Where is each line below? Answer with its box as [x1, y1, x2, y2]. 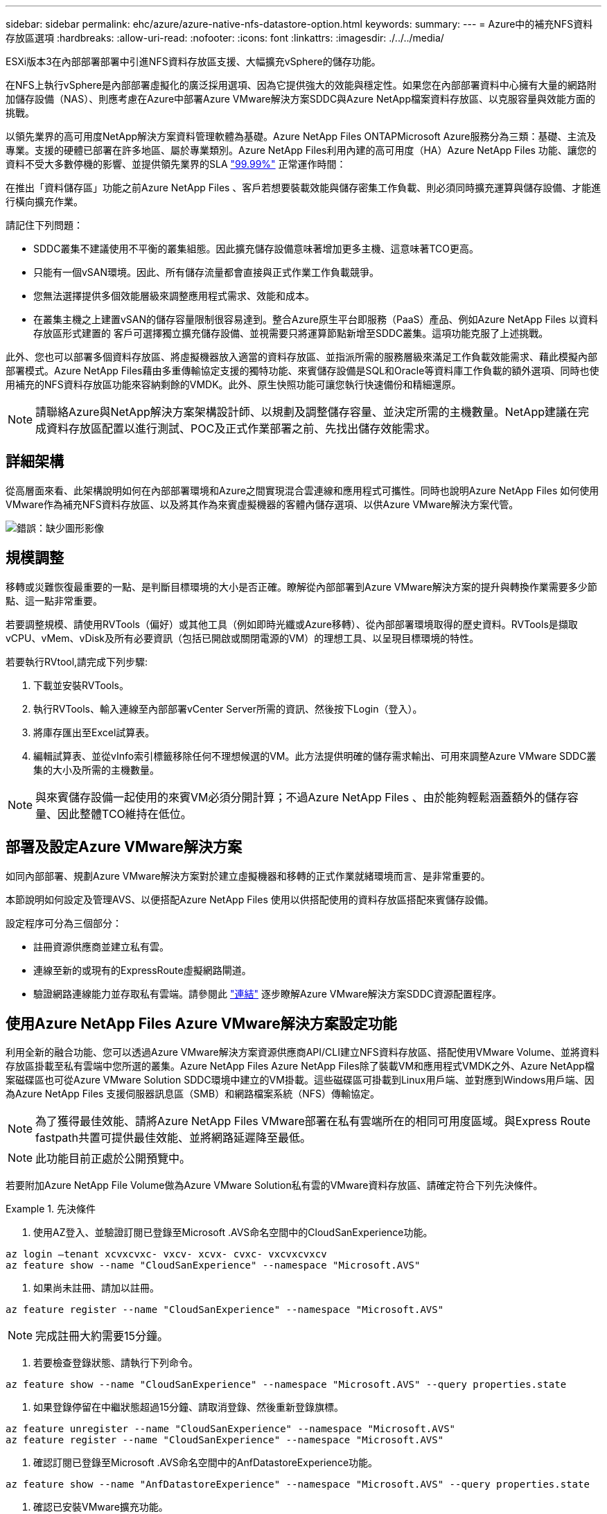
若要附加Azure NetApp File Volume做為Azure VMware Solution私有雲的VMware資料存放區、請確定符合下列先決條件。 [6, 1179, 543, 1192]
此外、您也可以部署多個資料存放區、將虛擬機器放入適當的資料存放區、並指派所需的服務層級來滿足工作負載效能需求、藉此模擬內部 [6, 351, 597, 363]
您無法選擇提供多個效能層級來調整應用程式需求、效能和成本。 [33, 290, 315, 302]
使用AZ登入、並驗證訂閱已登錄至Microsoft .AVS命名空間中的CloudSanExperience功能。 [33, 1226, 433, 1239]
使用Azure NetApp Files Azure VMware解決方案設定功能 [6, 1014, 397, 1032]
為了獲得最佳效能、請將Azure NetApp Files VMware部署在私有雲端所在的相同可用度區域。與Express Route [35, 1114, 591, 1129]
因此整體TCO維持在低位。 [58, 806, 192, 821]
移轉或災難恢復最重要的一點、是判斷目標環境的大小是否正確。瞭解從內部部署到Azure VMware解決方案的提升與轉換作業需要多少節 [6, 580, 597, 593]
